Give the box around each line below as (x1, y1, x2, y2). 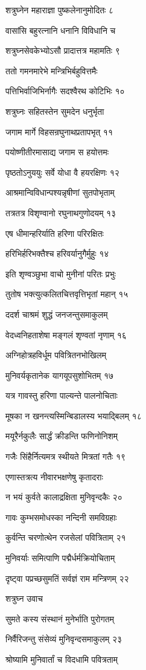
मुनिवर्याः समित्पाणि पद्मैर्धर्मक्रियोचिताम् (5, 552, 115, 564)
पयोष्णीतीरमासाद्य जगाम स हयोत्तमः (5, 146, 109, 158)
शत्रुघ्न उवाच (5, 592, 43, 605)
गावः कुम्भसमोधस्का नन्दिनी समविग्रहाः (5, 511, 117, 523)
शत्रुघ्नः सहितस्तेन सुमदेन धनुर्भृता (5, 105, 104, 117)
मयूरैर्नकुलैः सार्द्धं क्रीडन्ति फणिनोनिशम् (5, 430, 118, 442)
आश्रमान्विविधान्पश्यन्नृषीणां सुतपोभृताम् (5, 186, 115, 199)
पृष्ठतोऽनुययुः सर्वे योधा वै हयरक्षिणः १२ (5, 166, 119, 178)
